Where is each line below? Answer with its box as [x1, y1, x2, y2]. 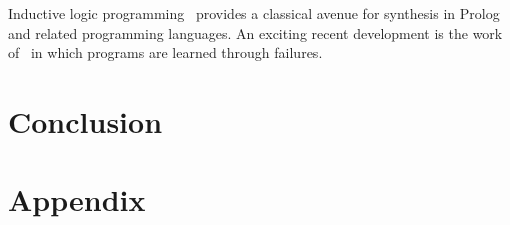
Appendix [8, 179, 146, 220]
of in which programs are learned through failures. [8, 42, 323, 63]
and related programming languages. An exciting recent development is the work [8, 22, 503, 43]
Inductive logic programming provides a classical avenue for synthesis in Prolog [8, 3, 500, 23]
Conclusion [8, 100, 163, 141]
